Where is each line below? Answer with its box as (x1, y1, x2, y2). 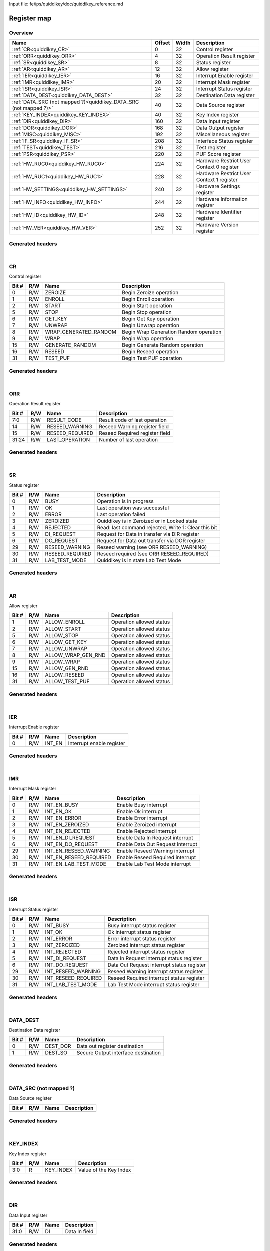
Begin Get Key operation (122, 315, 180, 322)
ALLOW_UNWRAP (45, 645, 87, 652)
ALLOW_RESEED (45, 671, 85, 678)
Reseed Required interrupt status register (107, 975, 205, 982)
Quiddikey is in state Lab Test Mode (97, 557, 181, 564)
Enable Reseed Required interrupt (116, 854, 196, 861)
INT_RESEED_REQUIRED (45, 975, 102, 982)
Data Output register (196, 124, 244, 131)
